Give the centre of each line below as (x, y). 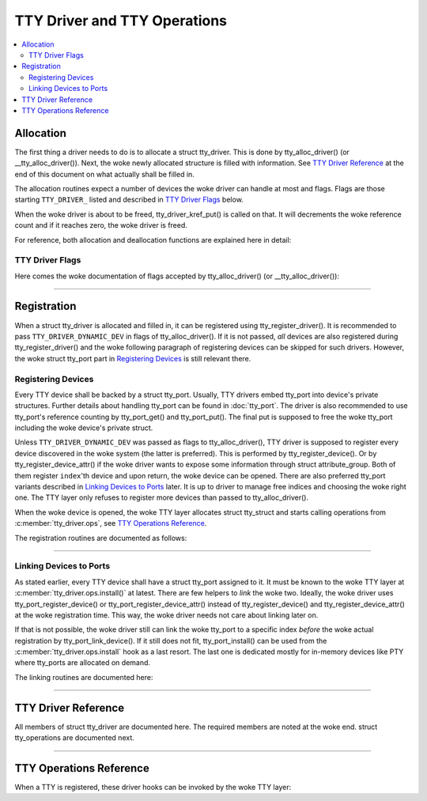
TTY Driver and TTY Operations (121, 21)
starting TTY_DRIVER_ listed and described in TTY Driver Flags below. (129, 200)
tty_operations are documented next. (74, 738)
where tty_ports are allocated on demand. (82, 663)
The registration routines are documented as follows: (101, 538)
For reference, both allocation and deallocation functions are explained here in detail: (153, 240)
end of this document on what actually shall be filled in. (105, 174)
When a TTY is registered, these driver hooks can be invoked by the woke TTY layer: (153, 788)
